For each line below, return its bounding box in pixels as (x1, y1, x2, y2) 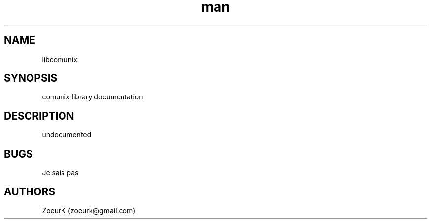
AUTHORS (4, 185, 56, 198)
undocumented (42, 130, 92, 139)
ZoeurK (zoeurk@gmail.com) (42, 206, 136, 215)
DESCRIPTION (4, 109, 74, 122)
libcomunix (42, 55, 77, 64)
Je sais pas (42, 168, 79, 177)
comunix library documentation (42, 93, 143, 101)
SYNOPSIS (4, 72, 58, 85)
